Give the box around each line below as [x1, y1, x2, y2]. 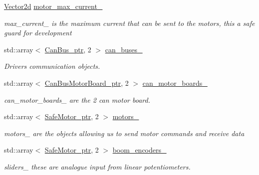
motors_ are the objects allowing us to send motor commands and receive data [4, 128, 245, 138]
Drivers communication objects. [4, 61, 100, 71]
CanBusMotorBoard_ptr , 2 [44, 77, 129, 88]
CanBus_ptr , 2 [44, 44, 91, 54]
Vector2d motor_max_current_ [4, 1, 103, 11]
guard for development [4, 27, 72, 38]
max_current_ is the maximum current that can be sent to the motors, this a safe [4, 17, 255, 28]
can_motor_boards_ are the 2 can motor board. [4, 94, 150, 105]
